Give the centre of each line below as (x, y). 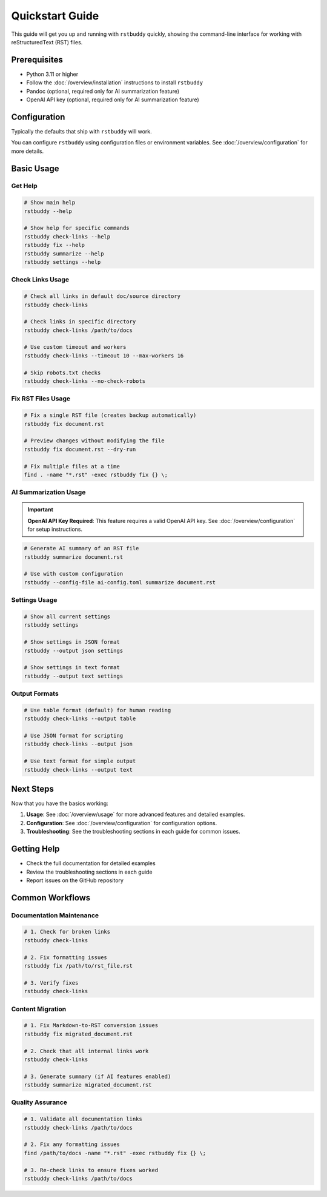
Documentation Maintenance (55, 915)
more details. (28, 151)
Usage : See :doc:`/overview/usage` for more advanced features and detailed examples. (136, 814)
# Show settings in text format (72, 668)
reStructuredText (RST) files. (47, 42)
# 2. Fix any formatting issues (72, 1145)
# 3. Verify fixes (51, 983)
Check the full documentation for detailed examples (91, 863)
